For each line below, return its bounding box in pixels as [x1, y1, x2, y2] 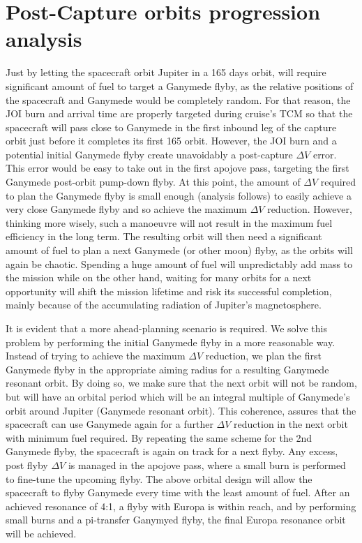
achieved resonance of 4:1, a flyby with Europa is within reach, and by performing [6, 498, 356, 513]
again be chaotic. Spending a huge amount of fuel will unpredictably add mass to [6, 256, 353, 271]
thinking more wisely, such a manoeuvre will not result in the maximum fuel [6, 215, 333, 230]
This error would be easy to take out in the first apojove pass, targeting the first [6, 161, 349, 175]
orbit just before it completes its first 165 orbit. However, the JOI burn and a [6, 133, 337, 148]
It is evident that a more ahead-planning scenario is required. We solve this [6, 321, 327, 335]
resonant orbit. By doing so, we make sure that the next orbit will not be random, [6, 375, 357, 390]
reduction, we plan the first [205, 348, 322, 363]
